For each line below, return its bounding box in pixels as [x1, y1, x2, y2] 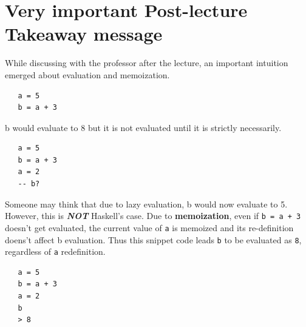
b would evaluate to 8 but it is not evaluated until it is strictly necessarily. [5, 121, 282, 133]
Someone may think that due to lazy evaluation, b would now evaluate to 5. [5, 197, 288, 210]
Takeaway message [5, 21, 163, 46]
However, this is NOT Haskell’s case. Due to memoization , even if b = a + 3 [5, 209, 301, 222]
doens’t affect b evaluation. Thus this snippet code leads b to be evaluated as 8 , [5, 233, 302, 246]
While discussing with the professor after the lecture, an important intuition [5, 56, 288, 69]
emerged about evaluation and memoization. [5, 68, 170, 81]
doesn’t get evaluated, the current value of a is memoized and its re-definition [5, 221, 294, 234]
